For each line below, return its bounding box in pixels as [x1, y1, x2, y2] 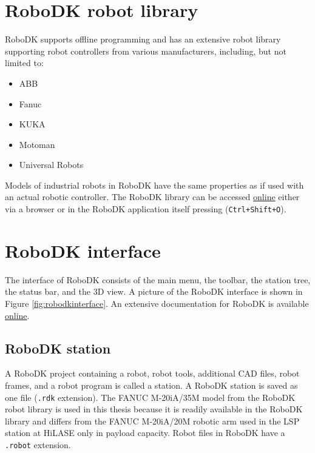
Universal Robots [19, 158, 84, 171]
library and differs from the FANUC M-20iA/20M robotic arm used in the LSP [5, 414, 300, 427]
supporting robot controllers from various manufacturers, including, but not [5, 44, 286, 57]
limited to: [5, 56, 44, 69]
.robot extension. [5, 438, 71, 451]
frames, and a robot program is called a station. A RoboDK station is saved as [5, 379, 298, 392]
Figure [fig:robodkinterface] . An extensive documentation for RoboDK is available [5, 297, 309, 310]
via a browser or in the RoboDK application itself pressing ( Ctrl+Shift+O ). [5, 203, 286, 215]
